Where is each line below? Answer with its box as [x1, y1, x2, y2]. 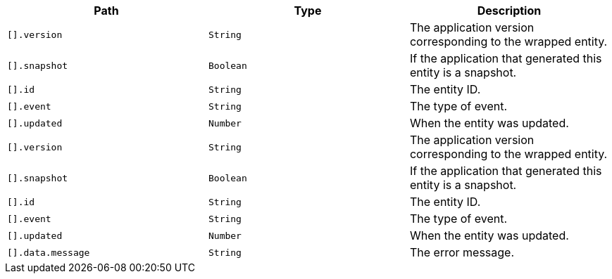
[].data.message [7, 247, 90, 258]
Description [477, 4, 542, 18]
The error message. [409, 245, 515, 259]
